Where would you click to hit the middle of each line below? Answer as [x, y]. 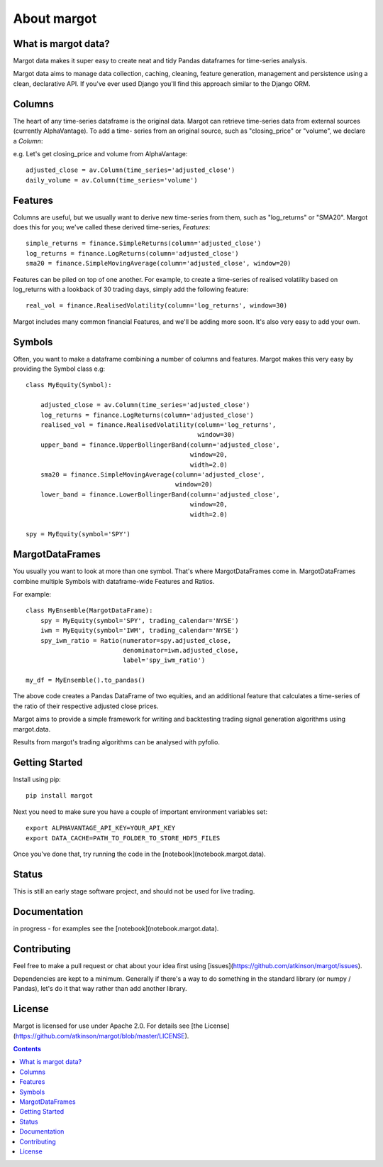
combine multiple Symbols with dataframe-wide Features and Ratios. [114, 581]
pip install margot [60, 796]
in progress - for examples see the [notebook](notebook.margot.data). [116, 928]
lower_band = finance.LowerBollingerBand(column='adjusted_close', [160, 494]
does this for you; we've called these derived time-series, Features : [112, 227]
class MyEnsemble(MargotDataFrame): [89, 610]
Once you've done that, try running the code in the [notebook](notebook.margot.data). [139, 854]
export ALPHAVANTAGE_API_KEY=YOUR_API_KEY [101, 828]
